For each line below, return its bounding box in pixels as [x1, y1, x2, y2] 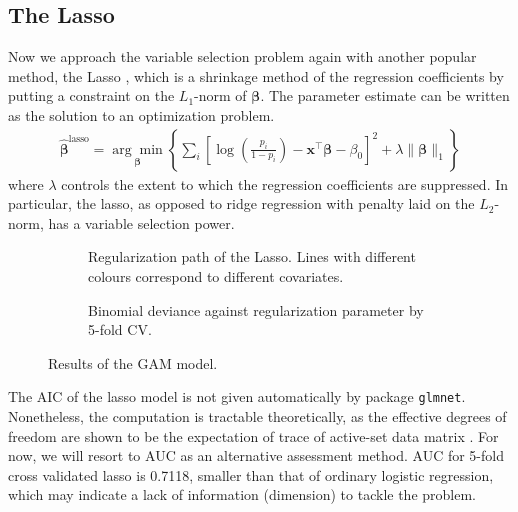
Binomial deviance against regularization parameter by [88, 299, 424, 320]
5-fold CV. [88, 319, 152, 340]
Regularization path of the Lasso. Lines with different [88, 246, 416, 267]
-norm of [194, 85, 247, 106]
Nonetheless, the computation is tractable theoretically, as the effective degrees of [8, 406, 507, 427]
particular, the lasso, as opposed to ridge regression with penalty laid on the [8, 193, 475, 214]
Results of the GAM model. [48, 352, 218, 373]
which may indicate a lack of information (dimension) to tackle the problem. [8, 484, 476, 505]
